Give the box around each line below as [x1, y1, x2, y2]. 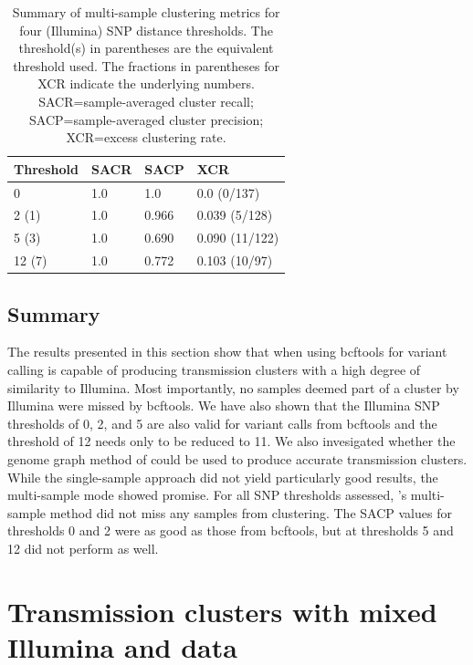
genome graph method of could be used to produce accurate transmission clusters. [7, 449, 468, 468]
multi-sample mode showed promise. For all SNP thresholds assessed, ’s [7, 485, 407, 504]
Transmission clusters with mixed [7, 592, 437, 629]
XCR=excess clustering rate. [66, 128, 226, 147]
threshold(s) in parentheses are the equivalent [18, 38, 274, 57]
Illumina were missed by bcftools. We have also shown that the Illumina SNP [7, 396, 440, 415]
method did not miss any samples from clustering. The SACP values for [49, 503, 452, 522]
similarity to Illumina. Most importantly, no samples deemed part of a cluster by [7, 378, 459, 397]
